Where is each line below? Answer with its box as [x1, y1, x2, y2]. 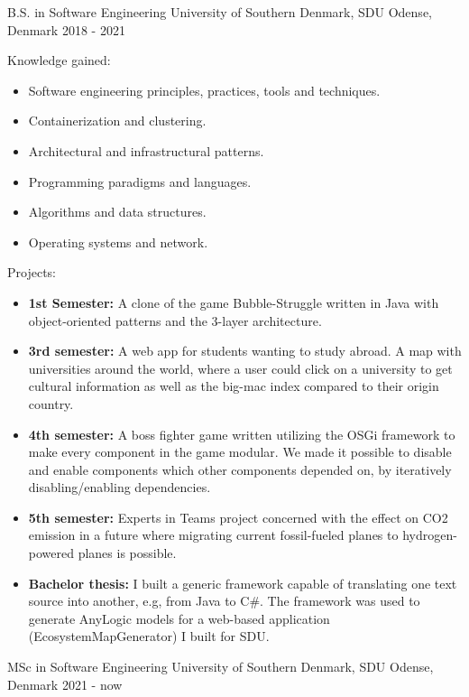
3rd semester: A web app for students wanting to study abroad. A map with [28, 341, 462, 360]
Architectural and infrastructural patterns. [28, 141, 264, 160]
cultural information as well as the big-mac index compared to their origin [28, 376, 439, 395]
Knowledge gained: [7, 51, 111, 70]
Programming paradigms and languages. [28, 172, 252, 191]
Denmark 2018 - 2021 [7, 20, 125, 39]
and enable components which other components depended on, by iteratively [28, 460, 452, 479]
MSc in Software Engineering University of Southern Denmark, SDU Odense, [7, 657, 434, 676]
